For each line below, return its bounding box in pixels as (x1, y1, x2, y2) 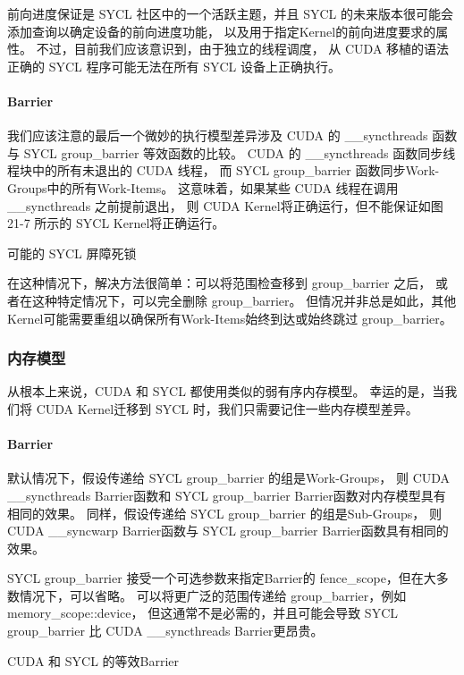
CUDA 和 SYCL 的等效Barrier (7, 651, 180, 670)
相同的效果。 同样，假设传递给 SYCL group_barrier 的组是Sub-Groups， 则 (7, 503, 442, 522)
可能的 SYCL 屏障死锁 (7, 243, 137, 262)
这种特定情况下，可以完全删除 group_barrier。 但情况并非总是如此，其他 (31, 291, 457, 309)
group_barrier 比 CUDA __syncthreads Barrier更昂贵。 (7, 621, 324, 640)
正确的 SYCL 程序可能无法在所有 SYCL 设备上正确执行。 (7, 56, 341, 75)
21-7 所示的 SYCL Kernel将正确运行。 (7, 214, 225, 232)
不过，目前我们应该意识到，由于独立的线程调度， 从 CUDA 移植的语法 (36, 39, 450, 58)
